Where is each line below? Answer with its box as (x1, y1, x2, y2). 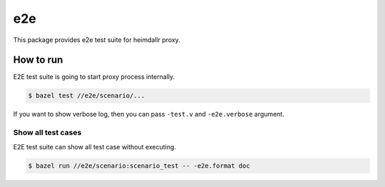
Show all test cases (13, 128, 82, 138)
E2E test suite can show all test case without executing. (13, 142, 176, 151)
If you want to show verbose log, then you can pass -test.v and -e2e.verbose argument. (13, 110, 284, 119)
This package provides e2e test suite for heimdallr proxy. (13, 36, 181, 44)
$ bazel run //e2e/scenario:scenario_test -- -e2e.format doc (28, 161, 250, 170)
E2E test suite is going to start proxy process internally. (13, 73, 175, 81)
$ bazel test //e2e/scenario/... (28, 92, 145, 100)
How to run (13, 54, 63, 66)
